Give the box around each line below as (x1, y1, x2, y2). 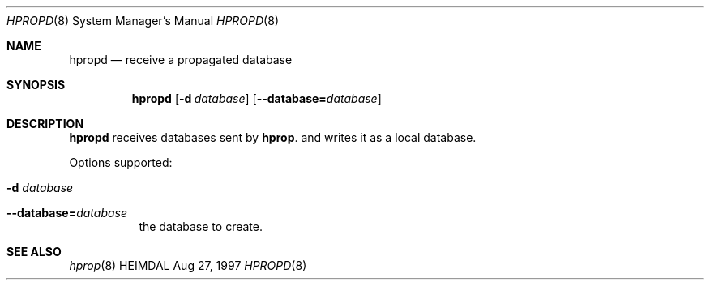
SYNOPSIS (6, 78, 66, 92)
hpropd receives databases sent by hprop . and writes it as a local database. (69, 130, 477, 144)
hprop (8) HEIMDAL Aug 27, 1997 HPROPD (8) (69, 258, 307, 272)
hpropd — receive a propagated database (69, 53, 293, 66)
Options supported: (69, 156, 173, 169)
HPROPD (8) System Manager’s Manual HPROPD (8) (6, 14, 279, 28)
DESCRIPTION (6, 117, 84, 130)
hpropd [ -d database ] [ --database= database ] (131, 92, 382, 105)
